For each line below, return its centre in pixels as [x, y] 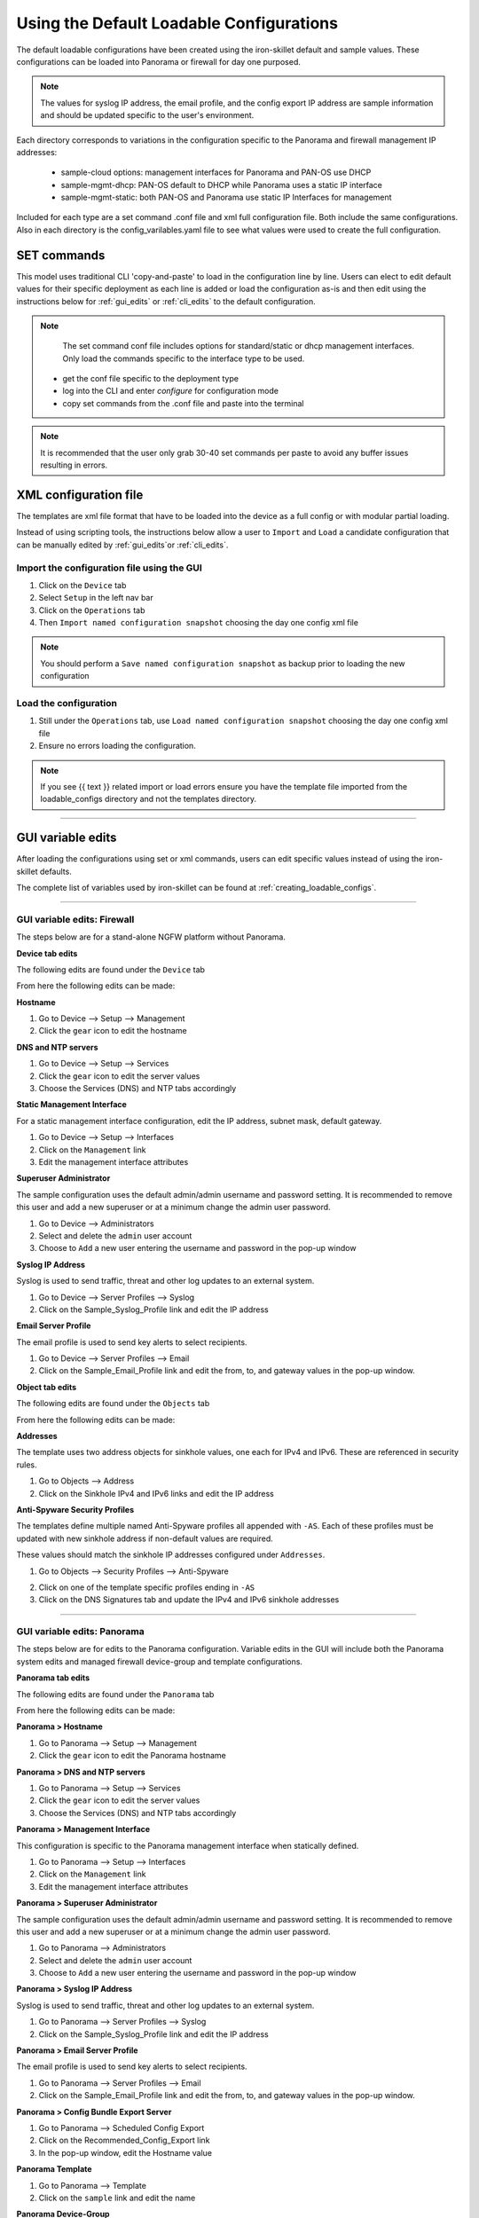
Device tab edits [47, 953]
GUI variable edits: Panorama [81, 1632]
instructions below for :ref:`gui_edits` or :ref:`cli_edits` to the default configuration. [166, 301]
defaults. [56, 871]
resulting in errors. [74, 465]
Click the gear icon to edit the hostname [113, 1031]
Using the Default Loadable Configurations [177, 23]
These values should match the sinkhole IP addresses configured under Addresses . [171, 1555]
